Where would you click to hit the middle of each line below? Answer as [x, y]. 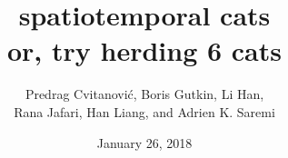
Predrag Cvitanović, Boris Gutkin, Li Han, [144, 94]
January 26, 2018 [144, 142]
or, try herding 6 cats [144, 50]
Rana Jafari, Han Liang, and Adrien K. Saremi [144, 111]
